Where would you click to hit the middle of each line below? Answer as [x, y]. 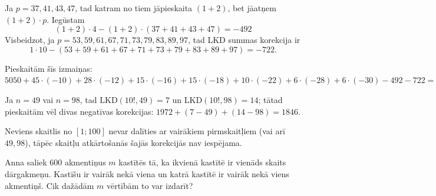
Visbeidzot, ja [30, 40]
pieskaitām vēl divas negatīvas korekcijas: [79, 111]
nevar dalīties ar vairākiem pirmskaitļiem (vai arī [197, 131]
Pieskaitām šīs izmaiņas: [49, 68]
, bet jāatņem [252, 8]
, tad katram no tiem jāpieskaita [134, 8]
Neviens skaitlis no [39, 131]
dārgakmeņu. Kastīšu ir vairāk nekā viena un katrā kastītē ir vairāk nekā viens [147, 173]
